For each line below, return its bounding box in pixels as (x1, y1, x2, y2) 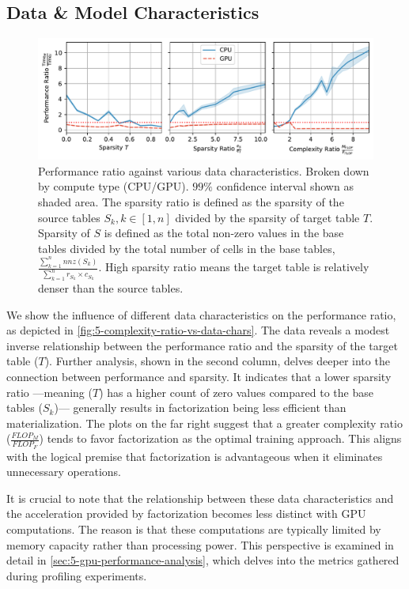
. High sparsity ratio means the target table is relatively (98, 259, 369, 275)
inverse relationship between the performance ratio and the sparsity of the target (6, 337, 398, 353)
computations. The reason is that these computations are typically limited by (6, 521, 381, 537)
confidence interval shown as (216, 178, 354, 194)
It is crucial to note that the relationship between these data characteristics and (6, 489, 394, 506)
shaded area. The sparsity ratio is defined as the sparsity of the (38, 194, 344, 210)
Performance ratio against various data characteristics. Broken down (38, 162, 369, 179)
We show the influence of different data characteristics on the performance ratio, (6, 306, 396, 323)
